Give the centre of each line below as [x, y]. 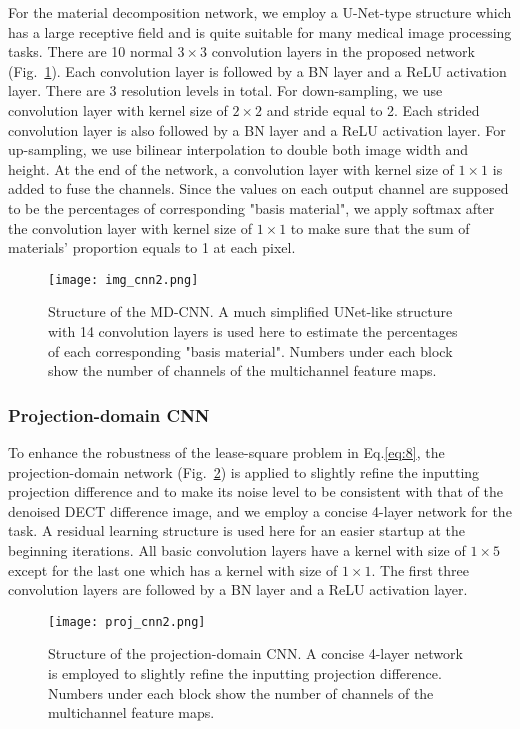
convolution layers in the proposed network [343, 51]
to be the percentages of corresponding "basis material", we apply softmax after [251, 207]
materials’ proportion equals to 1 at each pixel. [152, 247]
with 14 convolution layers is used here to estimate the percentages [253, 330]
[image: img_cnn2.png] [123, 279]
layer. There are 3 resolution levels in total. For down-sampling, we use [225, 90]
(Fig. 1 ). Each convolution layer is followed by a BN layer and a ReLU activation [257, 70]
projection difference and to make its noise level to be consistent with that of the [256, 491]
